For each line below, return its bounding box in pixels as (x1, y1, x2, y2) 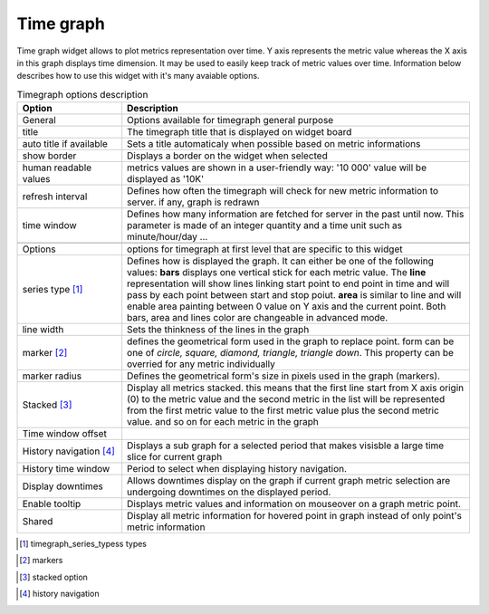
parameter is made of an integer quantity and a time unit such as (127, 219, 403, 232)
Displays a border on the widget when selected (127, 149, 328, 162)
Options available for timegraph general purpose (127, 114, 334, 127)
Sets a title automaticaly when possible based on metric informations (127, 138, 421, 150)
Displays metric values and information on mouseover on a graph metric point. (127, 498, 461, 511)
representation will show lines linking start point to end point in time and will (127, 277, 450, 290)
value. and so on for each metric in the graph (127, 416, 319, 428)
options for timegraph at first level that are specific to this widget (127, 243, 403, 255)
